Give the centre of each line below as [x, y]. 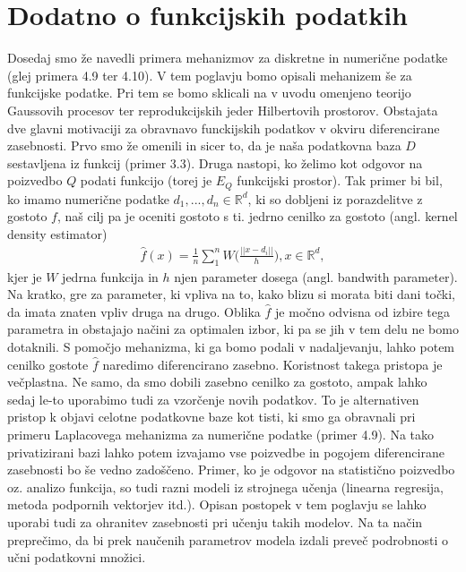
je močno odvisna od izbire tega [363, 311]
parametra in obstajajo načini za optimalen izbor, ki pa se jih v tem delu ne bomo [233, 329]
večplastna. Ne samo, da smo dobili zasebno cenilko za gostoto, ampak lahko [217, 382]
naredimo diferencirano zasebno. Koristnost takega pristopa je [272, 364]
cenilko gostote [48, 364]
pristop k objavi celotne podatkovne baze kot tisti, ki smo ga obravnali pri [211, 417]
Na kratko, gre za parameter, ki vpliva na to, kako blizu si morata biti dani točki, [232, 294]
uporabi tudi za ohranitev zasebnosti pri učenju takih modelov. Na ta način [215, 521]
